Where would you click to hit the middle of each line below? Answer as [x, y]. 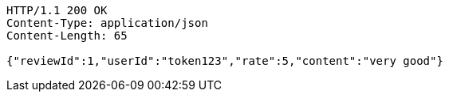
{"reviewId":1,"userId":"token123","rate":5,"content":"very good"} [225, 61]
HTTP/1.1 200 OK [57, 10]
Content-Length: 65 [67, 36]
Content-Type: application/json [107, 23]
